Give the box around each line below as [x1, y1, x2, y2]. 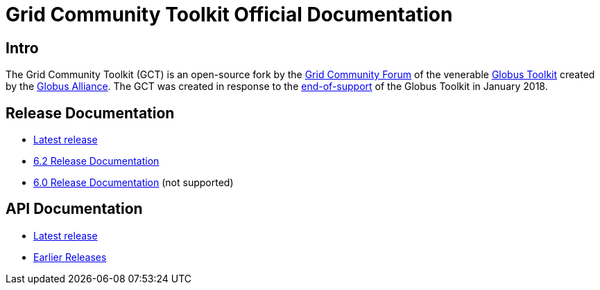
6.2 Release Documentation [33, 155, 160, 167]
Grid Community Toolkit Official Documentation [6, 3, 453, 26]
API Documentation [6, 200, 143, 218]
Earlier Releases [33, 251, 107, 263]
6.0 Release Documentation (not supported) [33, 176, 234, 189]
